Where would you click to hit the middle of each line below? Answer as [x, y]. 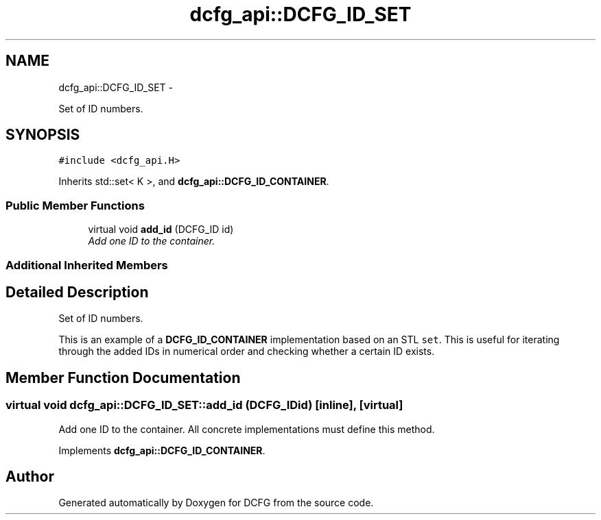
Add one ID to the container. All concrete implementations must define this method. [247, 429]
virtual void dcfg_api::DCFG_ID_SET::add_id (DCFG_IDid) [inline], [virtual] [204, 405]
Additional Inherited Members [87, 265]
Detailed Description [77, 292]
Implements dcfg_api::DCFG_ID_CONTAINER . [162, 450]
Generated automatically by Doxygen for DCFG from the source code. [216, 503]
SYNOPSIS [43, 135]
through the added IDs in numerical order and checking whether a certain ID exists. [247, 351]
